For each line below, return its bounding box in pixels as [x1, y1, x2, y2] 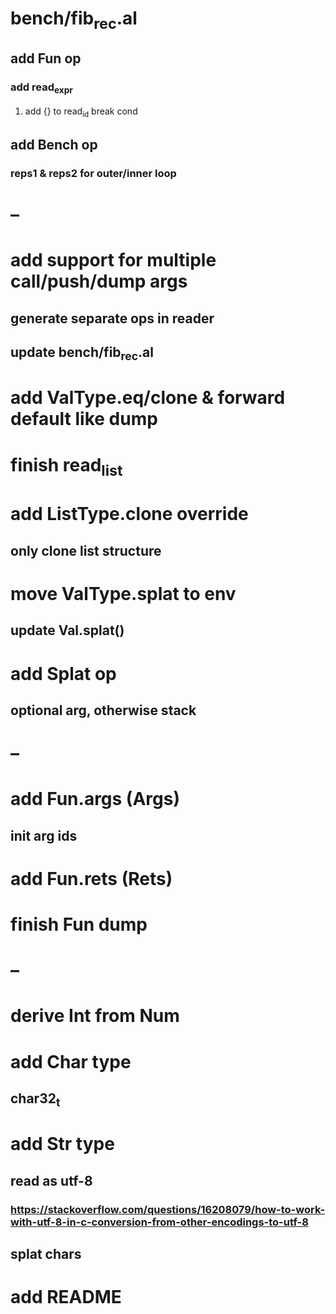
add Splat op [10, 662, 117, 685]
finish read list [10, 453, 123, 480]
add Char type [10, 1050, 132, 1073]
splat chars [10, 1246, 82, 1263]
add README [10, 1286, 122, 1309]
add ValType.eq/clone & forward [10, 387, 286, 409]
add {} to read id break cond [24, 105, 138, 119]
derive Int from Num [10, 1005, 180, 1027]
